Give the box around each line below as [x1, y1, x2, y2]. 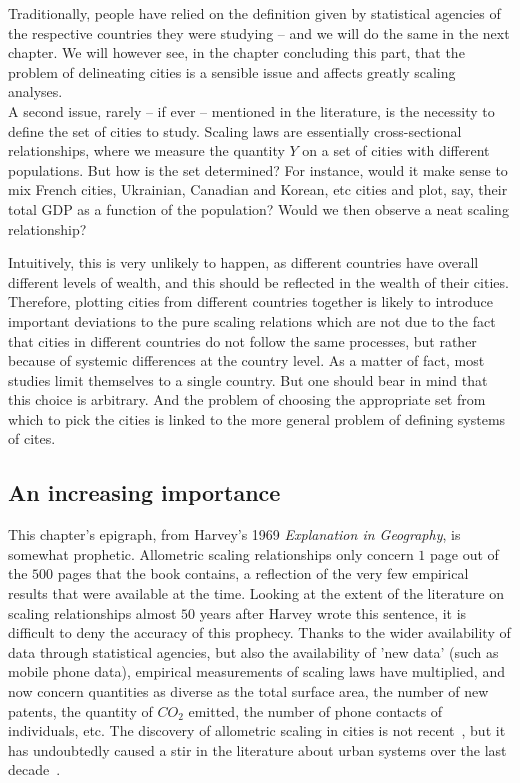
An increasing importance [8, 477, 281, 508]
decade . [8, 759, 61, 780]
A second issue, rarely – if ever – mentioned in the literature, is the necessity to [8, 100, 495, 121]
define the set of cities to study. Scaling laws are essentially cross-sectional [8, 120, 462, 141]
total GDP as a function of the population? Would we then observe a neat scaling [8, 198, 509, 219]
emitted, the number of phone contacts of [188, 700, 443, 721]
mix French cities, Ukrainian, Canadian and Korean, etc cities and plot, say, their [8, 179, 508, 200]
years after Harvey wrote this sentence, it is [199, 602, 467, 623]
